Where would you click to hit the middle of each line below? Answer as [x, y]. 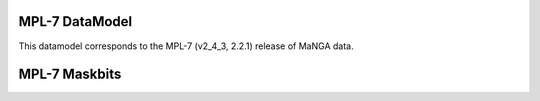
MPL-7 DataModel [75, 21]
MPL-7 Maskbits [70, 74]
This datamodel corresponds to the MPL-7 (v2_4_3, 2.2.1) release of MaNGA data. [186, 46]
